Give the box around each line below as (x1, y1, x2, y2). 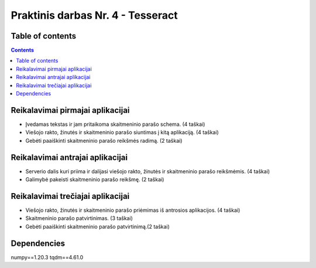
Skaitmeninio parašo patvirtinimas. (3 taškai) (25, 215, 133, 222)
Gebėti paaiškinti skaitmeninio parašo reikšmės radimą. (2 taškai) (25, 137, 183, 144)
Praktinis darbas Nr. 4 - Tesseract (11, 9, 178, 22)
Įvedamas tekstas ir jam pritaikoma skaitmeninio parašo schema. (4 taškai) (25, 121, 205, 128)
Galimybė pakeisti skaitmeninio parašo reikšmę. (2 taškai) (25, 176, 164, 183)
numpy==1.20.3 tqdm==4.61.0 (11, 253, 84, 260)
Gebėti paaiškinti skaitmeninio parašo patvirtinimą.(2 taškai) (25, 223, 170, 230)
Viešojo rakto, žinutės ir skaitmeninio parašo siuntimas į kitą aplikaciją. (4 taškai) (25, 129, 219, 136)
